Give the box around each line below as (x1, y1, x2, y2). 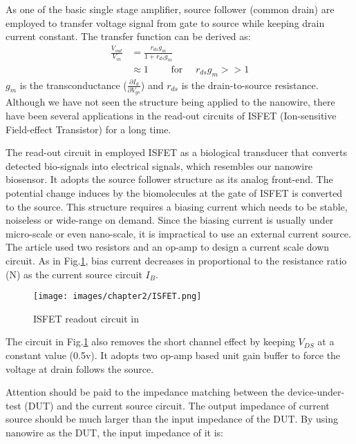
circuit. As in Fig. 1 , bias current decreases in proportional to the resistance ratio (6, 253, 347, 267)
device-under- (288, 385, 345, 399)
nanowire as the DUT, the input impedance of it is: (6, 425, 223, 439)
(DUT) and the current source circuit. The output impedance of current (24, 398, 330, 412)
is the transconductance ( (19, 77, 127, 92)
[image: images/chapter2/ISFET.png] (33, 291, 202, 302)
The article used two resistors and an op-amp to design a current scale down (6, 240, 330, 254)
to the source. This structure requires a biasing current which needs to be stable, (6, 199, 348, 213)
